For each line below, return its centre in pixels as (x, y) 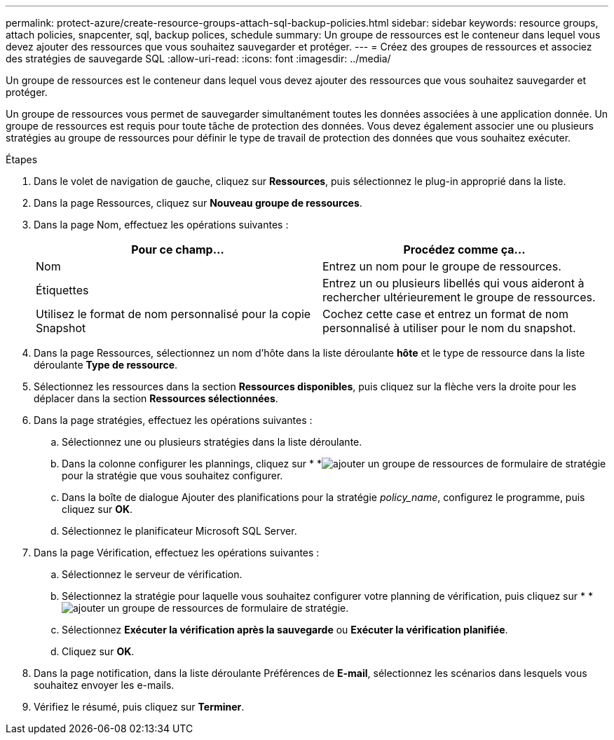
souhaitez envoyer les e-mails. (104, 685)
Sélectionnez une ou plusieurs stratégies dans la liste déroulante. (212, 442)
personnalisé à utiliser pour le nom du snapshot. (449, 328)
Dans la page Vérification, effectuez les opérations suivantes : (177, 553)
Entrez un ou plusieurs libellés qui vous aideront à (453, 283)
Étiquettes (62, 290)
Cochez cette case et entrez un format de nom (445, 314)
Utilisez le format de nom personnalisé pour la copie (173, 314)
